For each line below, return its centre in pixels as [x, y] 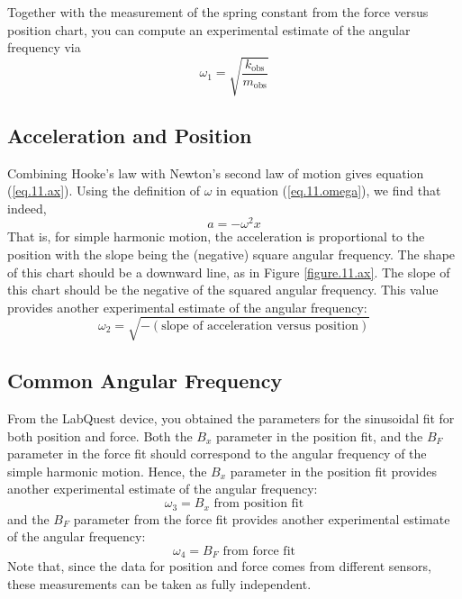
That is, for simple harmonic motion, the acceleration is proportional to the [216, 236]
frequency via [44, 47]
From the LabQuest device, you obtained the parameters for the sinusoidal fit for [231, 418]
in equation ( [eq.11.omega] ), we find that [329, 191]
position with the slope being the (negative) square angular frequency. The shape [231, 254]
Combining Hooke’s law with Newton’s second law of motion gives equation [216, 172]
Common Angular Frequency [145, 381]
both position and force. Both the [100, 436]
